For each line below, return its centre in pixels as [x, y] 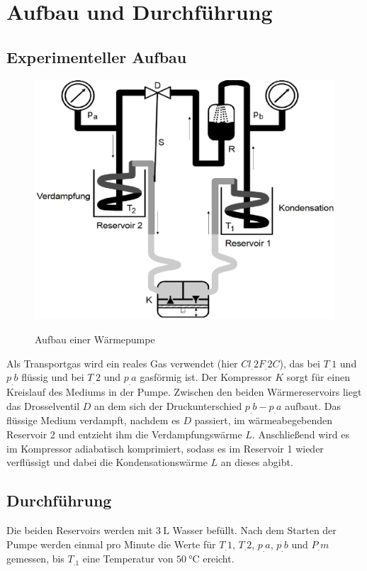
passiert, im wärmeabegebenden [264, 420]
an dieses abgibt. [257, 462]
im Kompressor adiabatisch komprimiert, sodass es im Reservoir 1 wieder [165, 448]
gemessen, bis [35, 559]
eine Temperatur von [128, 559]
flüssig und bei [53, 377]
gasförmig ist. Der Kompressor [206, 377]
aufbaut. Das [313, 405]
